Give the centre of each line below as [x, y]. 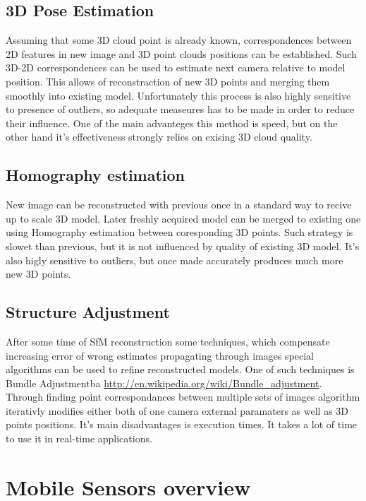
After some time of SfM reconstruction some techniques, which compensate [168, 341]
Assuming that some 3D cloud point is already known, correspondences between [179, 40]
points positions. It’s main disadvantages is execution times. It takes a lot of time [182, 424]
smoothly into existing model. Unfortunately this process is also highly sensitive [178, 95]
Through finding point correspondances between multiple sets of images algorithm [183, 397]
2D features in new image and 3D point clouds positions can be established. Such [181, 53]
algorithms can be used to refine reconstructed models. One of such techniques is [180, 369]
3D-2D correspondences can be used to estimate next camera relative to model [176, 67]
